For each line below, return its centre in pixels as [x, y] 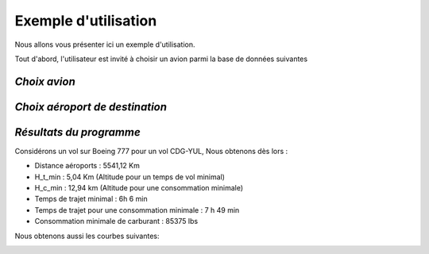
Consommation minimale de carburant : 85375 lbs [116, 221]
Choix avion [45, 81]
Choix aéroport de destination [91, 107]
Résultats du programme [77, 132]
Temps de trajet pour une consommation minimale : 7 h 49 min [137, 210]
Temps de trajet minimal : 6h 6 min [91, 199]
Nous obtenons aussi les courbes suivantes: [87, 236]
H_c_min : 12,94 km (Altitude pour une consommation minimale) [139, 188]
